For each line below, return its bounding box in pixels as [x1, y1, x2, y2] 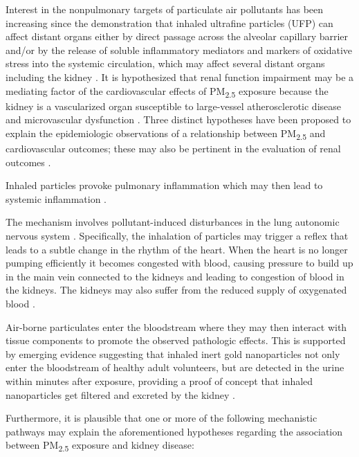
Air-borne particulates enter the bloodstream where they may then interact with [6, 319, 347, 334]
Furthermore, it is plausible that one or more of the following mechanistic [6, 411, 317, 425]
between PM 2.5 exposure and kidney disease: [6, 438, 194, 454]
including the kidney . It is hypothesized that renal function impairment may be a [6, 69, 354, 84]
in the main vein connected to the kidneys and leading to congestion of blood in [6, 269, 344, 283]
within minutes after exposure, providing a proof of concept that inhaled [6, 373, 313, 388]
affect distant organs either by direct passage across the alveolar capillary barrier [6, 29, 349, 44]
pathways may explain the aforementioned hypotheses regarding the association [6, 424, 343, 438]
